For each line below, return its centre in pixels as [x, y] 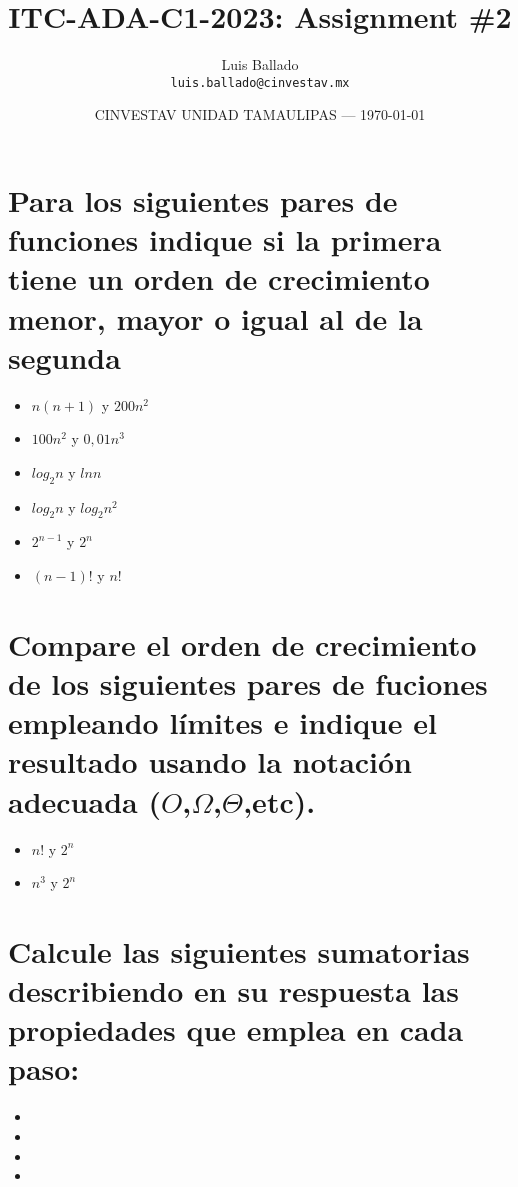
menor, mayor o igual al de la [215, 317]
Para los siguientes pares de [203, 199]
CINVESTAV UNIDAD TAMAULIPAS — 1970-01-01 [260, 114]
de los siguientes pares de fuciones [248, 683]
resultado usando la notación [210, 761]
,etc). [279, 800]
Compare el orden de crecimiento [242, 643]
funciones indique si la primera [225, 239]
